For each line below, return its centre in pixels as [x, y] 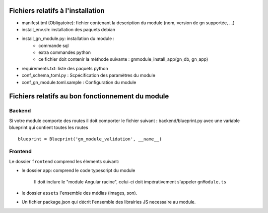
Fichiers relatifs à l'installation [57, 11]
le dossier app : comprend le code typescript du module [78, 170]
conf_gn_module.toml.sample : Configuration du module [79, 82]
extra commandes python [65, 52]
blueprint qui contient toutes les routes [49, 128]
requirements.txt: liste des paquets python [65, 68]
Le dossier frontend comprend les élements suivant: [64, 161]
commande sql [54, 45]
